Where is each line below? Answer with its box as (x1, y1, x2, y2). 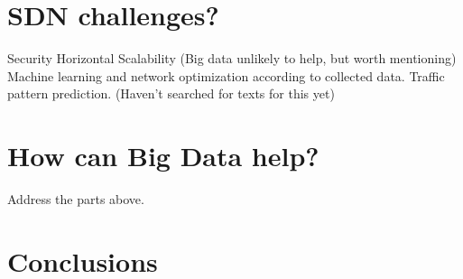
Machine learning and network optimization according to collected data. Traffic (7, 66, 445, 85)
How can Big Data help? (7, 137, 319, 174)
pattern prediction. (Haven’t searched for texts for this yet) (7, 84, 335, 103)
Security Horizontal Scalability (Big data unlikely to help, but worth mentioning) (7, 49, 457, 68)
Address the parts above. (7, 190, 144, 209)
